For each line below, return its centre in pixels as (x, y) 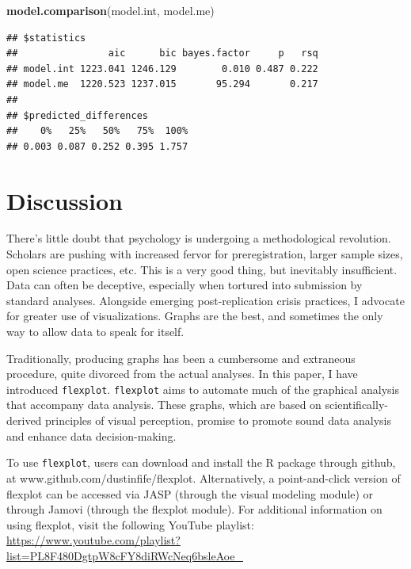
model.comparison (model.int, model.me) (110, 10)
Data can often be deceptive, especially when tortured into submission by (185, 285)
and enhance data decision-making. (91, 435)
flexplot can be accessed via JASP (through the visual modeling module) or (190, 493)
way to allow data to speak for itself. (95, 332)
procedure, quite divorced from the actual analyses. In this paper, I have (182, 374)
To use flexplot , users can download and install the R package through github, (201, 462)
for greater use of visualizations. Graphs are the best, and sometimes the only (195, 316)
